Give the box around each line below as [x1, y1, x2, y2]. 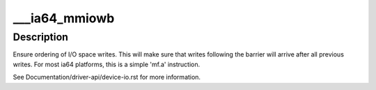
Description [13, 31, 69, 43]
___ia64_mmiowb [13, 10, 115, 26]
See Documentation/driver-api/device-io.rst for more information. [13, 73, 201, 82]
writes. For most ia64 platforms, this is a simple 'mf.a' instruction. [13, 60, 201, 68]
